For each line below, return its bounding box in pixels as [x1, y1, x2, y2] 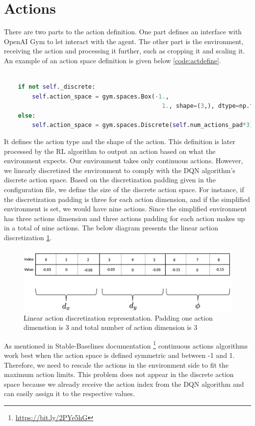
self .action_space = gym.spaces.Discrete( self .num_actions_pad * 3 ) [32, 122, 254, 129]
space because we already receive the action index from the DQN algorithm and [4, 378, 244, 389]
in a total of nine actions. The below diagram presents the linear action [4, 223, 218, 233]
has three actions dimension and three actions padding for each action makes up [4, 213, 245, 223]
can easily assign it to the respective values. [4, 388, 135, 399]
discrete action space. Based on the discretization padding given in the [4, 175, 216, 185]
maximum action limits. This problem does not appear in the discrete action [4, 369, 234, 379]
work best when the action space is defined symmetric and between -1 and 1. [4, 350, 235, 360]
